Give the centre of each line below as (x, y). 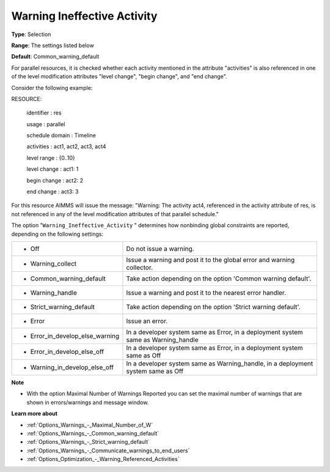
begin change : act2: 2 (55, 180)
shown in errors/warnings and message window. (88, 402)
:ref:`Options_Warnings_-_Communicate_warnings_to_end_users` (108, 451)
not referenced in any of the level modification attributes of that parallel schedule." (115, 214)
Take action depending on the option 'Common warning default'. (219, 279)
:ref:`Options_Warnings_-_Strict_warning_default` (88, 442)
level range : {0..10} (51, 158)
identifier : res (44, 113)
